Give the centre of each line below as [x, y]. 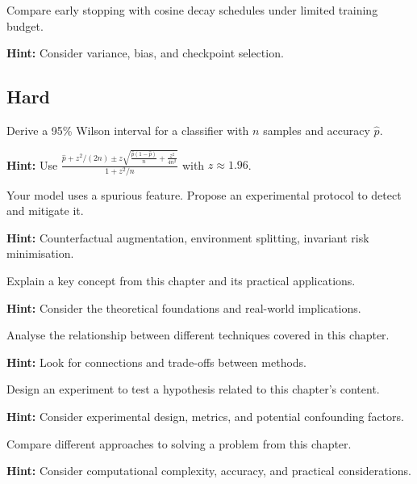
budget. [25, 25]
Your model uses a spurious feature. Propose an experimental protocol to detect [204, 194]
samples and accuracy [317, 130]
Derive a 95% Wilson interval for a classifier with [128, 130]
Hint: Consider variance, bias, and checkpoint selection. [145, 53]
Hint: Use [32, 164]
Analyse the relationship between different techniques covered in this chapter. [198, 335]
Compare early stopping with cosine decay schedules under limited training [192, 10]
